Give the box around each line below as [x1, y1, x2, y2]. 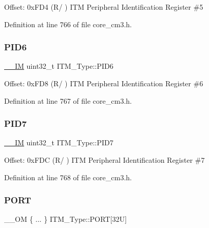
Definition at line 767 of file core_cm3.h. [4, 95, 132, 106]
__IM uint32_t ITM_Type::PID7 [4, 137, 113, 148]
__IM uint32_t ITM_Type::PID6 [4, 61, 113, 71]
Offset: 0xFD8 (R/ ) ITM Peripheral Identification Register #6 [4, 78, 203, 88]
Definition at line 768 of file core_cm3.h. [4, 172, 132, 182]
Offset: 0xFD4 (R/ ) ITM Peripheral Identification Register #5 [4, 2, 203, 12]
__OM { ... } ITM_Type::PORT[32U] [4, 214, 127, 224]
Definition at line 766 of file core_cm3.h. [4, 18, 132, 29]
